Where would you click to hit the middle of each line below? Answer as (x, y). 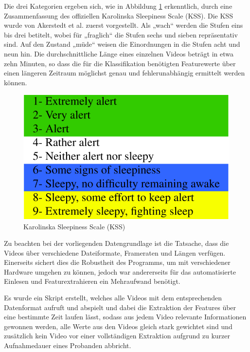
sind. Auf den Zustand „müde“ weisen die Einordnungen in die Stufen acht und (122, 44)
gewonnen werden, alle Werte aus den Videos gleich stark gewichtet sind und (118, 326)
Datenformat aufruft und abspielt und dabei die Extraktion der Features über (120, 307)
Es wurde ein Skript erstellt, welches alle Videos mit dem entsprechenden (113, 297)
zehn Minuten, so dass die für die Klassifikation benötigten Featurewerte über (120, 63)
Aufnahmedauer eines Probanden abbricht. (68, 345)
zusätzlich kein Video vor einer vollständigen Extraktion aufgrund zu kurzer (117, 336)
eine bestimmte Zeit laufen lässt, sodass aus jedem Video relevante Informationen (125, 317)
